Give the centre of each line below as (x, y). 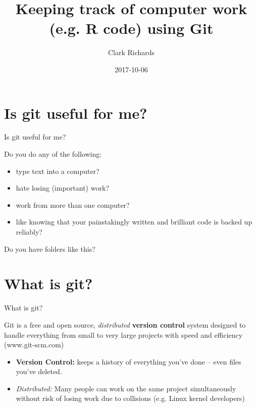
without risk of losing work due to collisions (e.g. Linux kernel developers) (130, 398)
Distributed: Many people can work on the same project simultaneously (126, 388)
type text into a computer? (58, 171)
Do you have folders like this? (50, 248)
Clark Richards (131, 52)
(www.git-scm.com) (34, 345)
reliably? (29, 232)
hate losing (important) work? (62, 188)
